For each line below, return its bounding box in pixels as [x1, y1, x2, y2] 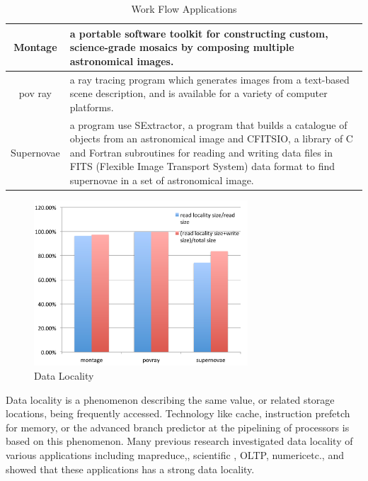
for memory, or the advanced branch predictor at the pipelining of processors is [6, 419, 350, 434]
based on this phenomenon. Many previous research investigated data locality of [6, 434, 353, 448]
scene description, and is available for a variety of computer [69, 86, 328, 101]
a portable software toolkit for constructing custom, [69, 26, 328, 40]
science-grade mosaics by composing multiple [69, 40, 294, 55]
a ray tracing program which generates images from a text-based [69, 72, 350, 86]
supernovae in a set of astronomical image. [69, 173, 254, 188]
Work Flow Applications [131, 1, 237, 16]
